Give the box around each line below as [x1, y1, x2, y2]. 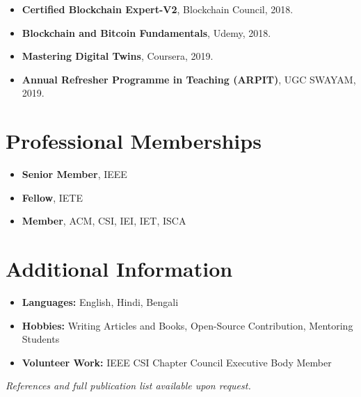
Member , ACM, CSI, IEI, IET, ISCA [22, 213, 186, 228]
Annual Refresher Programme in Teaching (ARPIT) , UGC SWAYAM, [22, 72, 356, 86]
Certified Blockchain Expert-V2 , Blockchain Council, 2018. [22, 2, 294, 16]
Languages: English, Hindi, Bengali [22, 295, 179, 309]
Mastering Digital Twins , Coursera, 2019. [22, 49, 214, 63]
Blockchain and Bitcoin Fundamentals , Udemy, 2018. [22, 25, 271, 40]
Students [22, 332, 60, 346]
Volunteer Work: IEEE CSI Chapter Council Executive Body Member [22, 355, 332, 369]
